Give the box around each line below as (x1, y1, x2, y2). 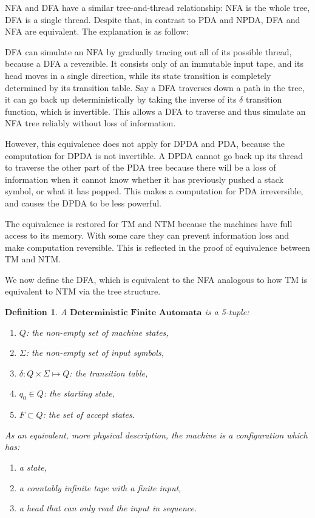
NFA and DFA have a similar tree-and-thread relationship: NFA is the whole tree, (5, 1, 310, 13)
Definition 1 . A (5, 305, 67, 318)
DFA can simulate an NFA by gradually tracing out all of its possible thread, (5, 45, 292, 58)
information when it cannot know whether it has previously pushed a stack (5, 172, 283, 185)
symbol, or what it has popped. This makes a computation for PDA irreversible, (5, 185, 303, 197)
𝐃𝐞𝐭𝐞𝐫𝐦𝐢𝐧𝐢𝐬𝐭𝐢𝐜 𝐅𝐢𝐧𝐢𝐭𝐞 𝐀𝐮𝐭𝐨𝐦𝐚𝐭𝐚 (70, 308, 202, 318)
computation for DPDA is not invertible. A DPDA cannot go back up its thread (5, 149, 303, 162)
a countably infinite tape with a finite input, (19, 481, 181, 494)
